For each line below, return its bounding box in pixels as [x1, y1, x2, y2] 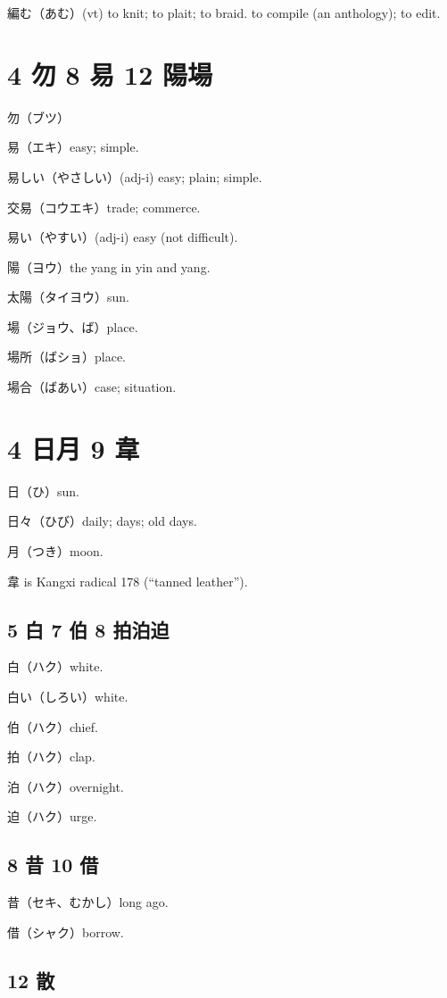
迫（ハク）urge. [7, 807, 97, 826]
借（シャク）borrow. [7, 922, 124, 941]
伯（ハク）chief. [7, 717, 98, 736]
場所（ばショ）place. [7, 347, 126, 366]
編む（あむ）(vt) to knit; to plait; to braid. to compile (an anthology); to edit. [7, 4, 441, 21]
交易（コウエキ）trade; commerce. [7, 197, 201, 216]
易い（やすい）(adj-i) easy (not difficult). [7, 228, 238, 246]
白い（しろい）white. [7, 686, 128, 705]
